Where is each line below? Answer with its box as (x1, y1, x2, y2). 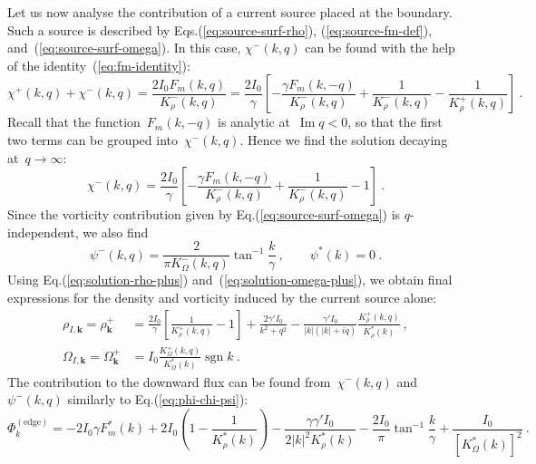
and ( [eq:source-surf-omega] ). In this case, (7, 38, 241, 57)
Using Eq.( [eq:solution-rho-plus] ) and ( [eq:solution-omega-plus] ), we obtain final (7, 270, 453, 289)
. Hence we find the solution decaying (239, 130, 448, 149)
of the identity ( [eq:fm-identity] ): (7, 55, 190, 74)
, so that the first (347, 112, 443, 131)
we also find (83, 222, 149, 241)
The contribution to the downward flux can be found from (7, 372, 331, 391)
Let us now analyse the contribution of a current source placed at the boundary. (7, 3, 453, 21)
